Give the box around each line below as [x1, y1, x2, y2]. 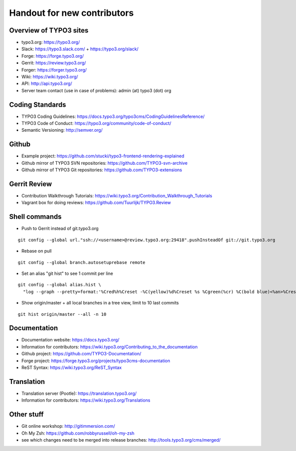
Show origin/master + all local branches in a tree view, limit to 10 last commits [21, 300, 179, 306]
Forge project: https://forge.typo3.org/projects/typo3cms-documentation [21, 358, 170, 364]
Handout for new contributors [9, 7, 134, 18]
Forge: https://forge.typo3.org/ [21, 53, 84, 59]
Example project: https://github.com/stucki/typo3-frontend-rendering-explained [21, 153, 185, 159]
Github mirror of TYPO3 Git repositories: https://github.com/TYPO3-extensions [21, 167, 183, 173]
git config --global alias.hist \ [18, 282, 101, 288]
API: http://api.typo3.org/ [21, 80, 73, 86]
